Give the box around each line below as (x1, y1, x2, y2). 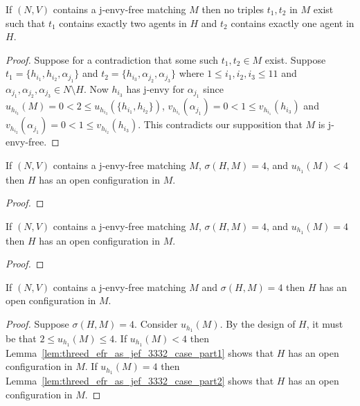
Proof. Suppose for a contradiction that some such (6, 52, 219, 67)
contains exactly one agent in (231, 15, 354, 30)
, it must (306, 317, 343, 331)
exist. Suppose (264, 52, 326, 67)
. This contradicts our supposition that (138, 117, 303, 132)
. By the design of (219, 317, 296, 331)
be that (6, 330, 37, 345)
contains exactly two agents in (59, 15, 187, 30)
